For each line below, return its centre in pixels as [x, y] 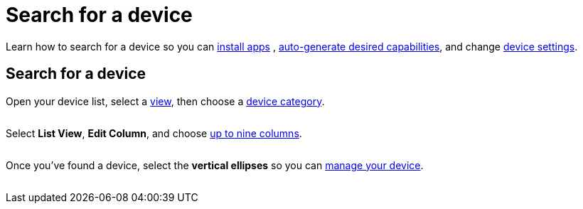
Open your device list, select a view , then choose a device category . [165, 101]
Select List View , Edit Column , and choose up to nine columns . [154, 133]
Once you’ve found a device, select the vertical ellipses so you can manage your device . [215, 165]
